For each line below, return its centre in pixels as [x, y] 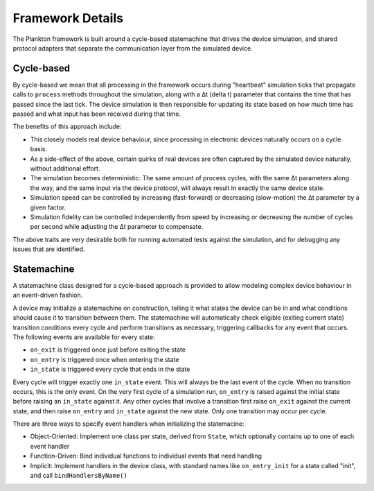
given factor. [48, 207]
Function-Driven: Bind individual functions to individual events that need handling [146, 456]
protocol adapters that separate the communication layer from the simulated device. [133, 48]
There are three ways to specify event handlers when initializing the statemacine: [129, 424]
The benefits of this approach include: [67, 127]
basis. [39, 149]
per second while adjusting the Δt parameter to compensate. [117, 227]
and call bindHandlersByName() [79, 476]
